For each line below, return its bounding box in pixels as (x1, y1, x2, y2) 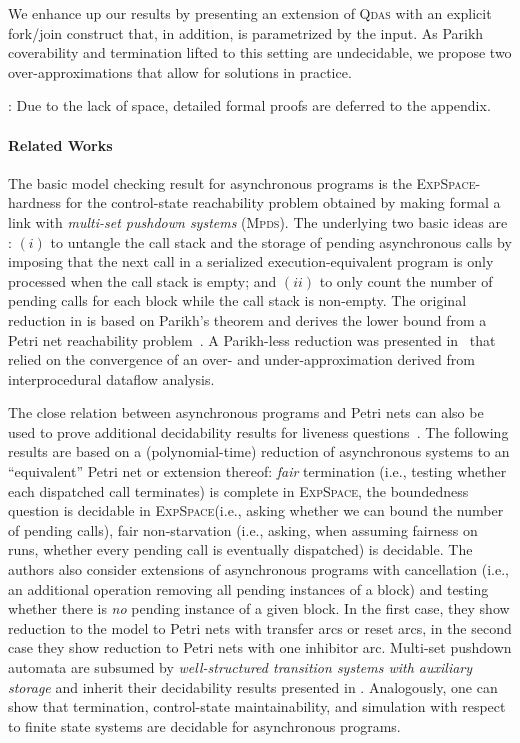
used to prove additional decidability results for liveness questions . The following (8, 421, 509, 442)
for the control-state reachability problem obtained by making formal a (65, 192, 501, 213)
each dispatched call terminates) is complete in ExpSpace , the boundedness (8, 480, 469, 501)
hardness (8, 192, 62, 213)
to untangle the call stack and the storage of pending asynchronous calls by (50, 231, 512, 252)
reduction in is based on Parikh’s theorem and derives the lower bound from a (8, 309, 487, 330)
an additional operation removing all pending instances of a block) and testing (8, 578, 489, 599)
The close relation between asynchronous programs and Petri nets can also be (8, 402, 484, 423)
